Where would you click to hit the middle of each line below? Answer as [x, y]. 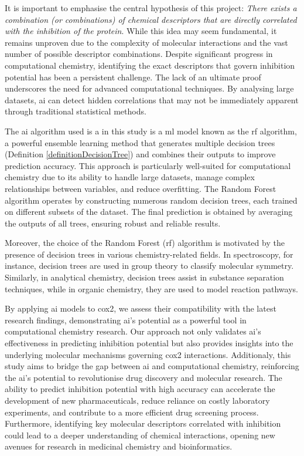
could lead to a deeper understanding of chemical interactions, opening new [140, 435]
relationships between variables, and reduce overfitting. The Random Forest [141, 188]
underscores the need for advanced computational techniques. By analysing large [149, 88]
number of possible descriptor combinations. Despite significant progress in [139, 54]
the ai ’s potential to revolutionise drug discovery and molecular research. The [144, 377]
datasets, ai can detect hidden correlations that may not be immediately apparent [152, 99]
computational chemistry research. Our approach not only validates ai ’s [133, 331]
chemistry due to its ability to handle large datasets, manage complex [130, 177]
